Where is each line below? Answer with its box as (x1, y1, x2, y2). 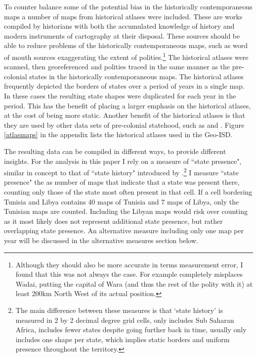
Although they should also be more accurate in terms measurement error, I (15, 259, 243, 269)
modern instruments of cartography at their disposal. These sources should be (4, 30, 240, 41)
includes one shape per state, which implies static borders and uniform (15, 334, 230, 344)
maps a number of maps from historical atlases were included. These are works (4, 11, 243, 21)
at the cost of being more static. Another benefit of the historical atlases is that (4, 110, 245, 120)
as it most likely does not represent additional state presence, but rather (4, 215, 223, 226)
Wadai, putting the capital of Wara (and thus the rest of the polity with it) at (15, 278, 253, 289)
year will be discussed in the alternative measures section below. (4, 235, 198, 245)
